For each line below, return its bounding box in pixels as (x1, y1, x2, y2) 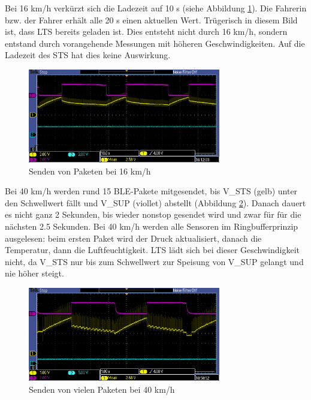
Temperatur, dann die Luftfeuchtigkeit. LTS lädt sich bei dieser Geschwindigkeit (5, 243, 300, 256)
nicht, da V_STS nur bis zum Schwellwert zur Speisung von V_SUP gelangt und (5, 255, 304, 267)
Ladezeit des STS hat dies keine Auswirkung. (5, 49, 171, 61)
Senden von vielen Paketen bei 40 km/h (29, 383, 175, 395)
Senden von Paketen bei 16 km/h (29, 164, 151, 177)
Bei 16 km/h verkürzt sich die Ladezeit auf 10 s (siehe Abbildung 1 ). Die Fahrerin (5, 2, 307, 14)
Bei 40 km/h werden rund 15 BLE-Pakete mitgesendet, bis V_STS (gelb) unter (5, 185, 298, 197)
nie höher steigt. (5, 267, 64, 279)
